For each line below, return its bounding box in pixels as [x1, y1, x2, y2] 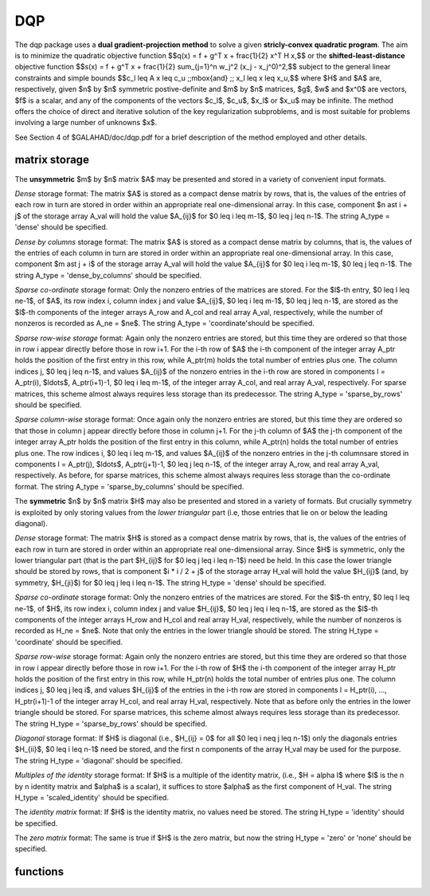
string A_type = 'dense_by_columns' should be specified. [14, 270, 202, 280]
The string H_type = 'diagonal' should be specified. [14, 756, 183, 765]
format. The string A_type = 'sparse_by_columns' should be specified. [14, 481, 244, 491]
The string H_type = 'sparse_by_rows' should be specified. [14, 718, 208, 729]
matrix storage [14, 153, 89, 167]
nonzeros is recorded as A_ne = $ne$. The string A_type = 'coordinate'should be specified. [14, 319, 315, 328]
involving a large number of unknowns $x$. [14, 118, 158, 128]
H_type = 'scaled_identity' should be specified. [14, 792, 169, 802]
